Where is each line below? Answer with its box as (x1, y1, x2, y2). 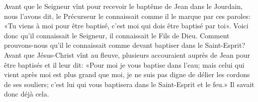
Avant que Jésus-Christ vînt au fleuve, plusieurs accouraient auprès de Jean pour (4, 49, 250, 60)
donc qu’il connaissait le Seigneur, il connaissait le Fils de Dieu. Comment (4, 30, 230, 40)
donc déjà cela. (4, 89, 49, 99)
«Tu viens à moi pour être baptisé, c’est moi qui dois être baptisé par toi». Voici (4, 20, 249, 31)
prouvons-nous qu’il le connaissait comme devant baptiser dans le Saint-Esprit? (4, 40, 246, 50)
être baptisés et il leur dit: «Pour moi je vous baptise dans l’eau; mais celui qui (4, 59, 245, 70)
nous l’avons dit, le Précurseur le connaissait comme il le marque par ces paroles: (4, 10, 251, 21)
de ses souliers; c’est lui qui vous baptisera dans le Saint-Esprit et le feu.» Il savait (4, 79, 255, 89)
